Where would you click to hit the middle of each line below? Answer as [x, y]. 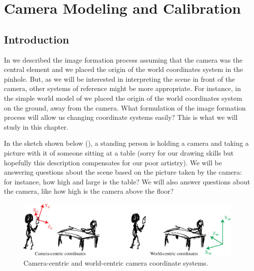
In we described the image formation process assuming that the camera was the [123, 59]
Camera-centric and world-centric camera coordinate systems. [116, 263]
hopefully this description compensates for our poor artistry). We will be [113, 162]
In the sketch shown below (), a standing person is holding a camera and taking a [127, 143]
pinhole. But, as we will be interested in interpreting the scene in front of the [119, 79]
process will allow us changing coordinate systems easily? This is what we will [121, 117]
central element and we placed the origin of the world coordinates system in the [124, 69]
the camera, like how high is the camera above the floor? [89, 191]
